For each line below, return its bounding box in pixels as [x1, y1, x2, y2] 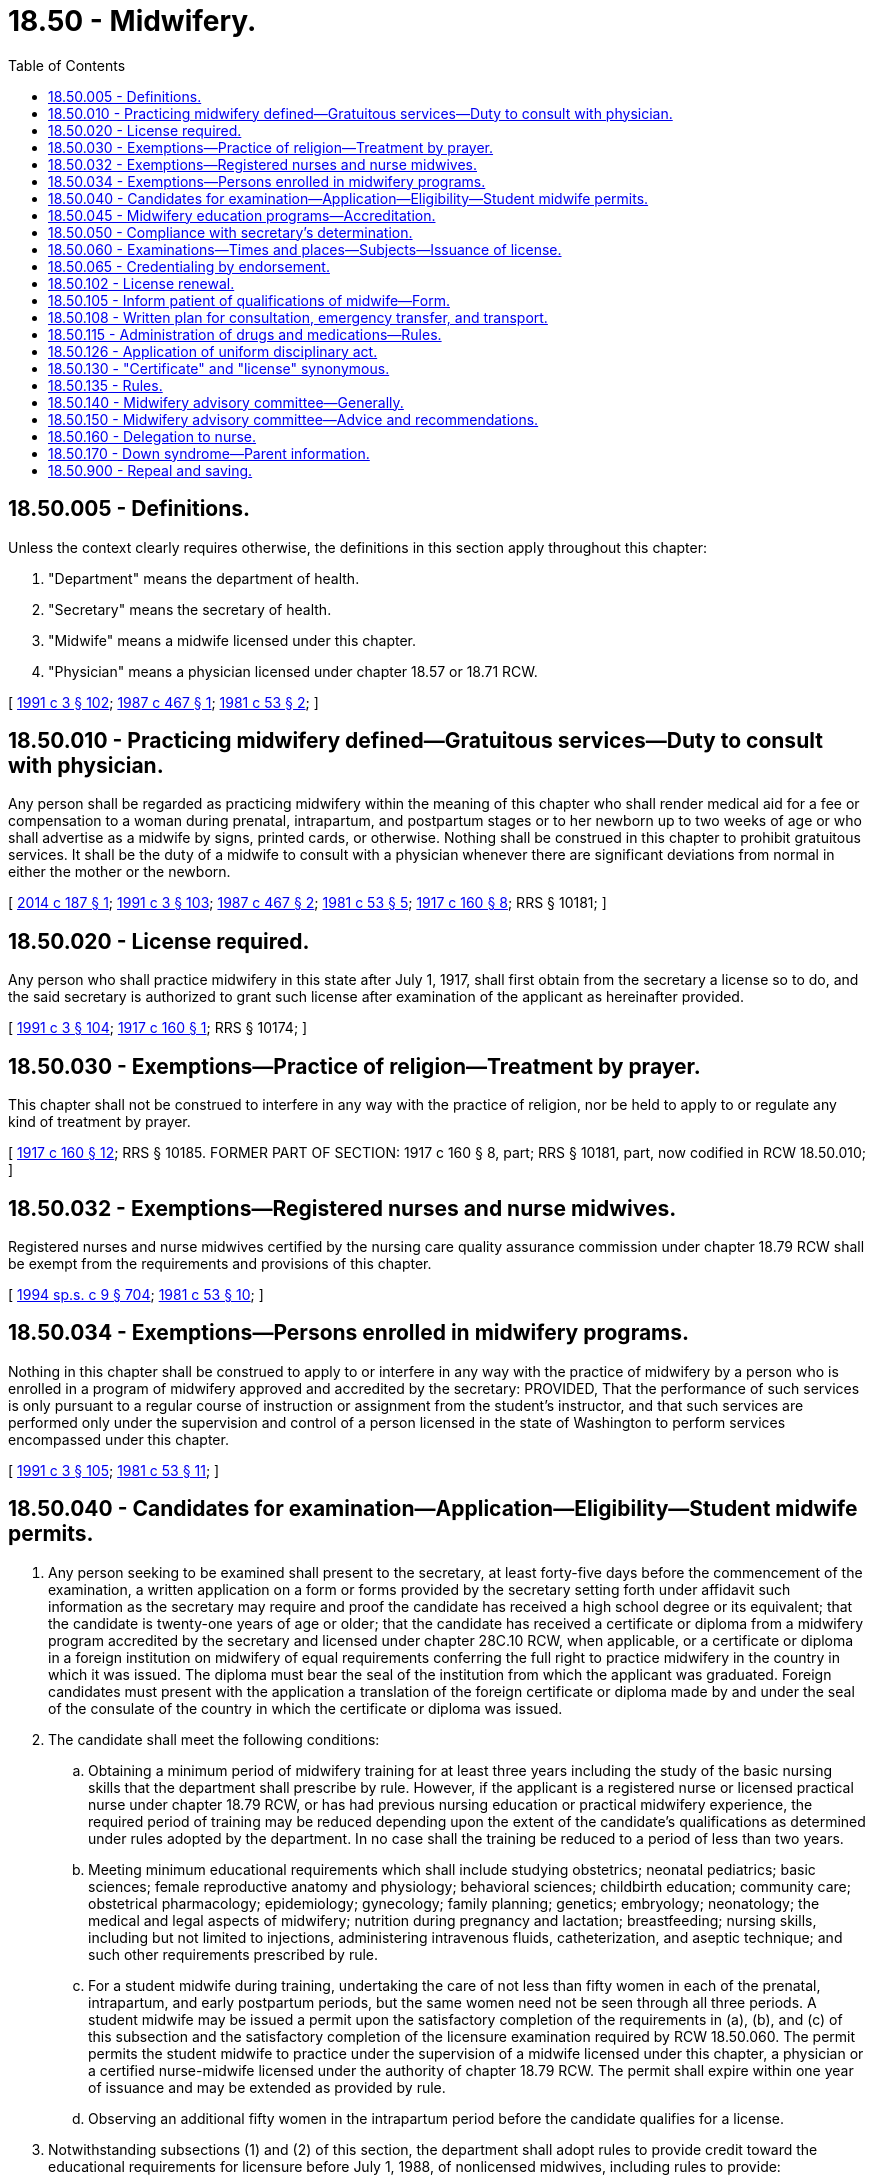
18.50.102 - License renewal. [48, 274, 235, 292]
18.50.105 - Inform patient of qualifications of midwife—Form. [48, 291, 450, 309]
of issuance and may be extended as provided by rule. [88, 2078, 446, 2096]
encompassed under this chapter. [8, 1430, 229, 1448]
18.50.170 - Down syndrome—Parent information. [48, 444, 370, 462]
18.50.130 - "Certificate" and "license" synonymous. [48, 359, 390, 377]
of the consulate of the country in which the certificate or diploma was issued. [48, 1699, 563, 1717]
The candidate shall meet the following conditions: [48, 1730, 380, 1748]
